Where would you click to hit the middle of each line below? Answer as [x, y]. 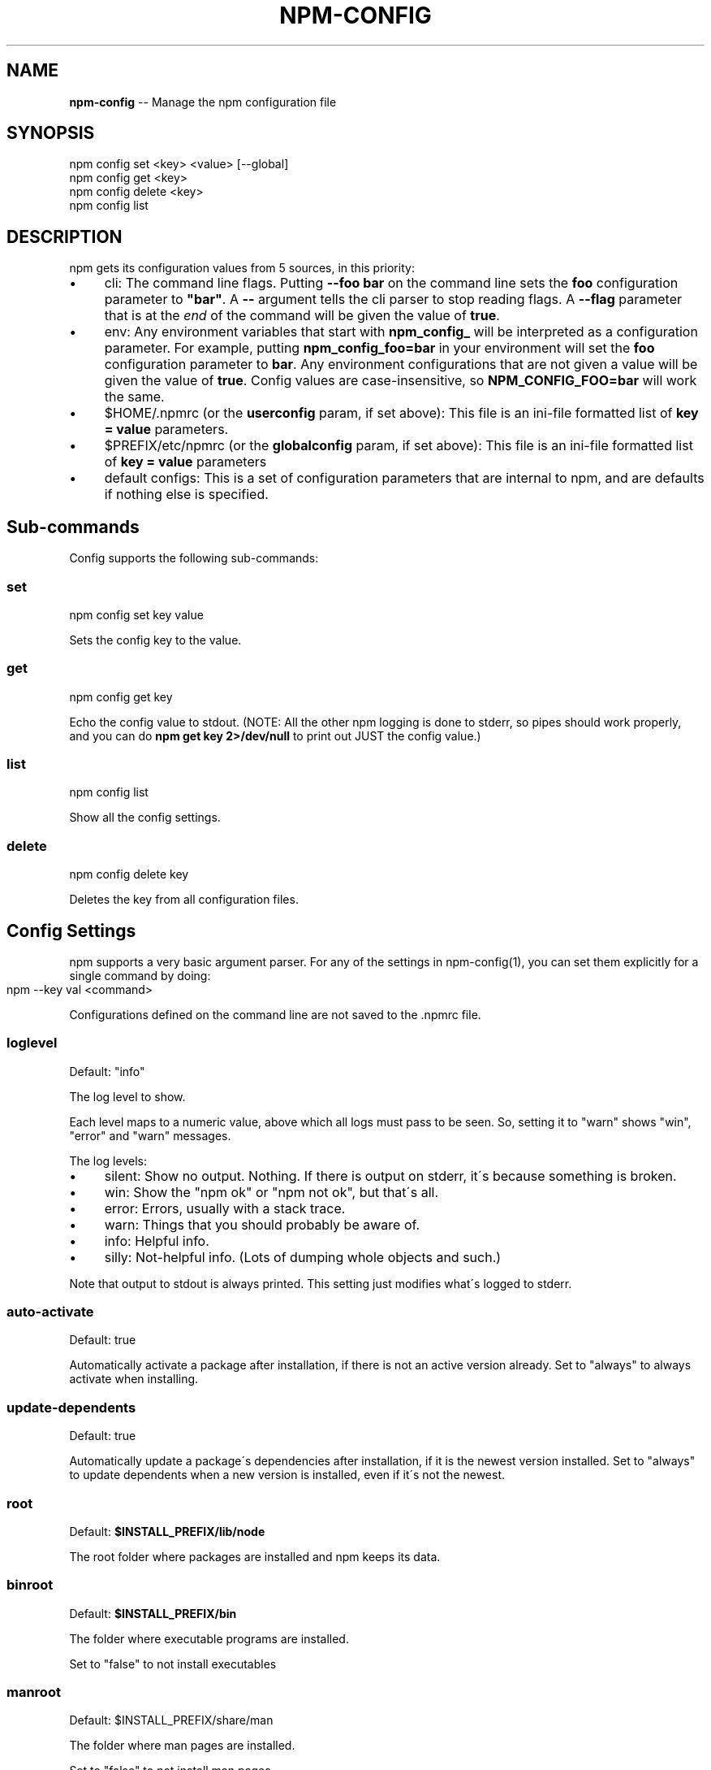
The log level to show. [127, 1096]
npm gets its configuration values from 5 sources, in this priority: [242, 268]
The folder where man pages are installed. [182, 1746]
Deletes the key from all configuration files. [184, 900]
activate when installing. [134, 1379]
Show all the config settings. [145, 818]
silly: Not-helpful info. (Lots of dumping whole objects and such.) [303, 1257]
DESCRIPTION [65, 236]
